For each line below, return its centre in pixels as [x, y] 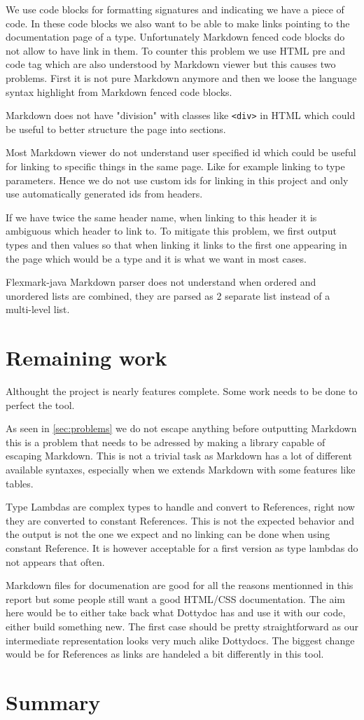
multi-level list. [38, 309]
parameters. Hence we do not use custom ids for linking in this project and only [177, 180]
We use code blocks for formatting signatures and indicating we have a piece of [175, 9]
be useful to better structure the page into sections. [116, 129]
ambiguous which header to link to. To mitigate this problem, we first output [171, 231]
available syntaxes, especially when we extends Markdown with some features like [181, 470]
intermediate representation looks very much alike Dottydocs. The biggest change [180, 640]
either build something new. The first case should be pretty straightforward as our [182, 626]
